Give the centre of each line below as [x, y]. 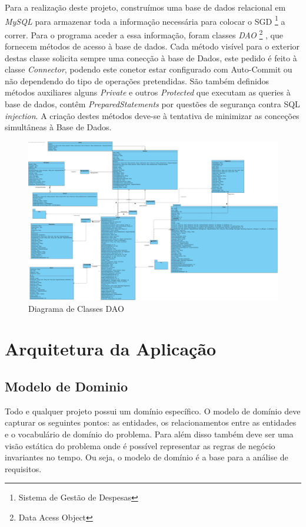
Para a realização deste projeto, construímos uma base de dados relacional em [145, 7]
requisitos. [23, 468]
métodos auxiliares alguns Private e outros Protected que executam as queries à [148, 92]
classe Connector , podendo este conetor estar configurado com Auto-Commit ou [149, 69]
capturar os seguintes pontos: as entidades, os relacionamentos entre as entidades [151, 422]
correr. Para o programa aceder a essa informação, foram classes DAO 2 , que [144, 34]
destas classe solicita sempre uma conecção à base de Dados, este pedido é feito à [151, 57]
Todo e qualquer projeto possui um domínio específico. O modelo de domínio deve [153, 411]
